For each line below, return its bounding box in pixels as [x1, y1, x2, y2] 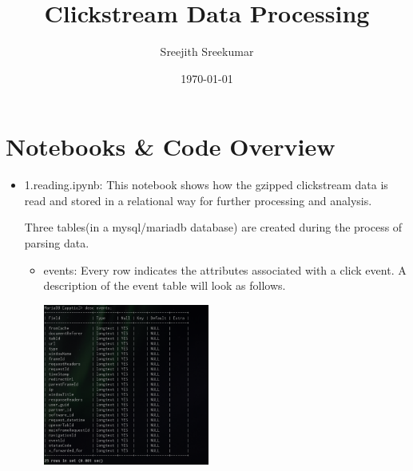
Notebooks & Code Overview [6, 130, 336, 163]
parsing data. [24, 235, 89, 251]
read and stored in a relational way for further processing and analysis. [24, 192, 372, 208]
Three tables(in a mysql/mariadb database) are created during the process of [24, 219, 403, 235]
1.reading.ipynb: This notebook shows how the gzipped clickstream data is [24, 176, 388, 193]
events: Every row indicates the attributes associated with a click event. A [43, 261, 407, 278]
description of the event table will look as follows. [43, 277, 286, 294]
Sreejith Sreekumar [160, 43, 254, 60]
